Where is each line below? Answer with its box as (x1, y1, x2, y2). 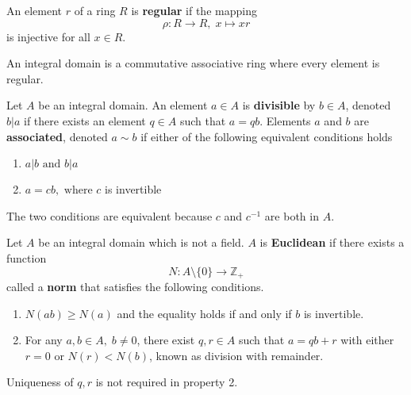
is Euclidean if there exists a (259, 234, 405, 251)
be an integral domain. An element (38, 97, 208, 113)
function (6, 249, 47, 266)
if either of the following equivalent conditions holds (140, 128, 393, 144)
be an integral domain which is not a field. (38, 234, 244, 251)
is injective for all (6, 28, 90, 44)
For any (25, 332, 63, 348)
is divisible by (242, 97, 316, 113)
